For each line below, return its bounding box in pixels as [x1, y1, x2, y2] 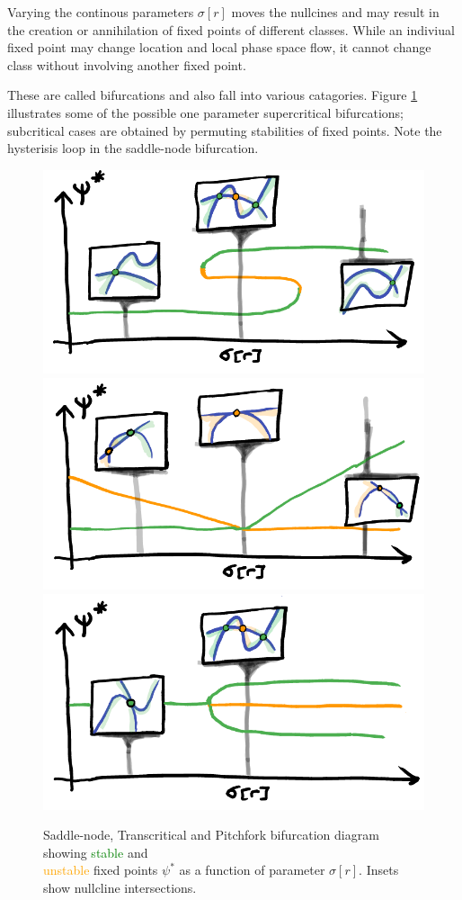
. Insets [359, 860, 399, 879]
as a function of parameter [179, 860, 325, 879]
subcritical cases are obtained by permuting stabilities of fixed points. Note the [7, 121, 442, 139]
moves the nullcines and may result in [231, 3, 440, 21]
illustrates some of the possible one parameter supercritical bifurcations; [7, 103, 404, 121]
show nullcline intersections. [43, 878, 197, 897]
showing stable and [43, 842, 148, 861]
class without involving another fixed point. [7, 55, 246, 74]
